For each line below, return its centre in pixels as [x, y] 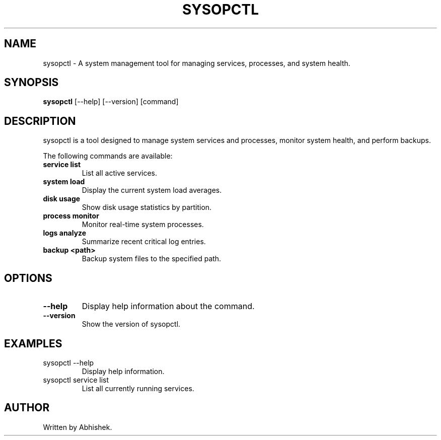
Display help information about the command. [168, 306]
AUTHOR [27, 408]
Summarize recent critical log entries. [144, 242]
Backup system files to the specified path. [152, 259]
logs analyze [65, 233]
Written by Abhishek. [78, 427]
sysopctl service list [76, 380]
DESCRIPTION [40, 121]
